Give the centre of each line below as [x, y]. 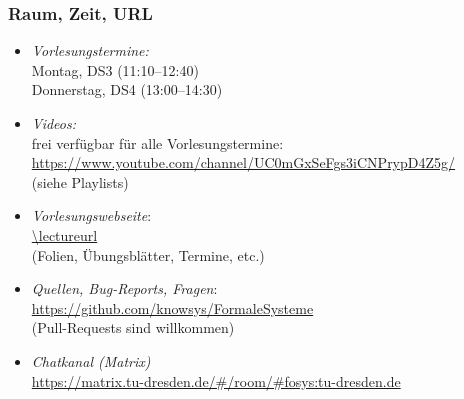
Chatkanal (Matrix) [91, 360]
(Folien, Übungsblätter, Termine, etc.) [148, 254]
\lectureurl [64, 234]
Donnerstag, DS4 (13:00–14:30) [127, 89]
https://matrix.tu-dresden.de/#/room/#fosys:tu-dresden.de [216, 380]
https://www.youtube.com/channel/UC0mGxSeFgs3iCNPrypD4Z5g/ [243, 162]
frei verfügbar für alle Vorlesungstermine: [157, 142]
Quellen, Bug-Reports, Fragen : [124, 288]
